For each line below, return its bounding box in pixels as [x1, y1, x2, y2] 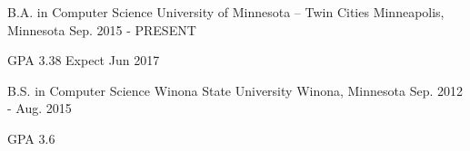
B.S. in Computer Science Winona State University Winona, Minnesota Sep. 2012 [7, 80, 464, 99]
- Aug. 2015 [7, 99, 72, 118]
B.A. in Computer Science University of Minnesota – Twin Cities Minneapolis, [7, 3, 445, 21]
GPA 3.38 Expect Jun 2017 [7, 51, 160, 70]
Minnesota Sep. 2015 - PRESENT [7, 20, 196, 39]
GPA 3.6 [7, 128, 55, 147]
